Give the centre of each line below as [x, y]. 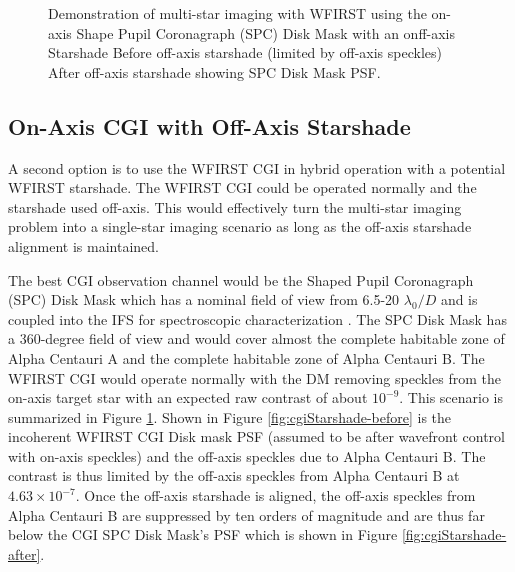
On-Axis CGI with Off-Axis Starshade [209, 125]
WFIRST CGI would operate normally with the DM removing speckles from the [254, 377]
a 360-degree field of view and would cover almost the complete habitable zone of [256, 338]
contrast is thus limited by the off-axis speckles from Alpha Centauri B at [234, 475]
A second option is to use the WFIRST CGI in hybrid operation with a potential [257, 167]
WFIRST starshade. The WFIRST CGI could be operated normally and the [242, 187]
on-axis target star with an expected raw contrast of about [188, 397]
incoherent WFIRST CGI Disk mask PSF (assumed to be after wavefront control [256, 436]
